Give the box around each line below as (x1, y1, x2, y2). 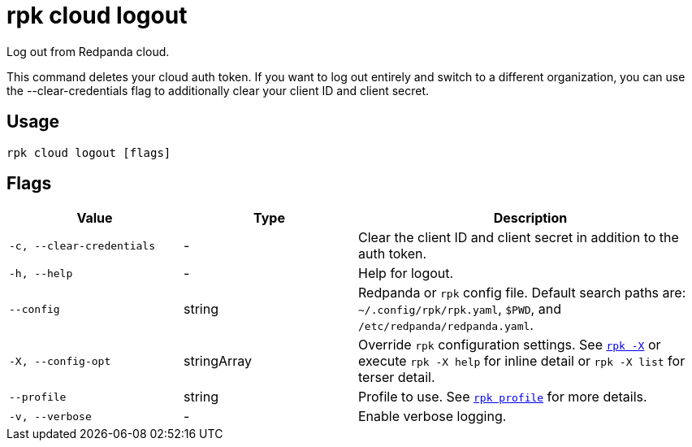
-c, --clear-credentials (9, 239, 156, 252)
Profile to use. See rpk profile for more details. (358, 388, 647, 406)
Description (493, 210, 568, 227)
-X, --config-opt (9, 354, 111, 367)
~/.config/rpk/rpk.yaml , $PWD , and (358, 301, 561, 318)
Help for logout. (358, 265, 454, 282)
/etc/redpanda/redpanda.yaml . (358, 317, 534, 334)
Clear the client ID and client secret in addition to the (358, 229, 679, 246)
